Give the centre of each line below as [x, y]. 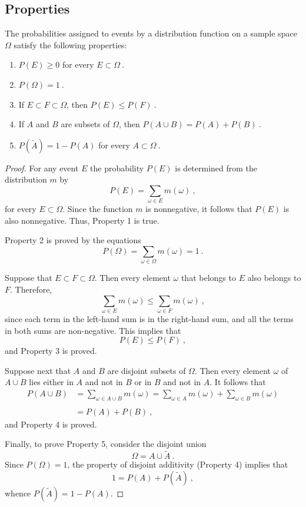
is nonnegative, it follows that [199, 209]
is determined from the [216, 168]
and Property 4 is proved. [51, 424]
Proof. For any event [42, 168]
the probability [117, 168]
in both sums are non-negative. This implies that [93, 330]
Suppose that [29, 278]
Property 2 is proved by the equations [73, 240]
